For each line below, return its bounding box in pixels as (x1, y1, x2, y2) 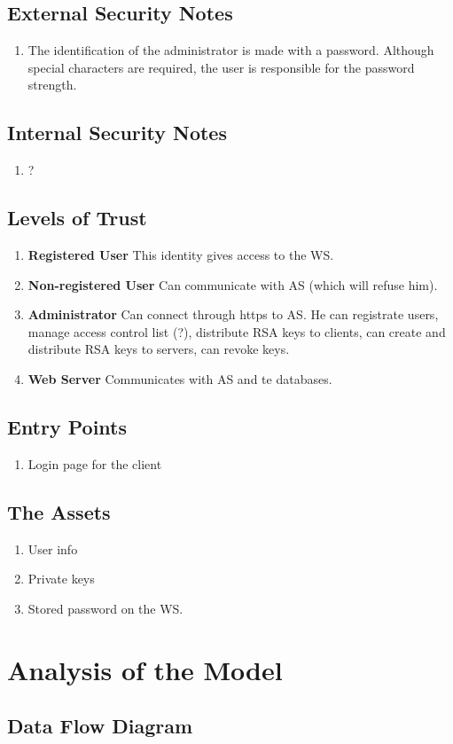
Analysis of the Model (7, 651, 283, 687)
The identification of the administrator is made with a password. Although (27, 41, 434, 59)
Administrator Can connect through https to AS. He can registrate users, (27, 305, 439, 324)
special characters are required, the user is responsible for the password (27, 58, 415, 76)
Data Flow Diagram (7, 712, 193, 740)
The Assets (7, 497, 111, 525)
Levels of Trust (7, 204, 147, 231)
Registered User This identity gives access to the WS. (27, 245, 334, 263)
